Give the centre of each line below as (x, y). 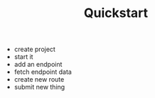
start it (23, 57)
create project (34, 49)
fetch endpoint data (43, 72)
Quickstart (116, 13)
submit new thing (39, 87)
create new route (39, 80)
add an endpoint (38, 65)
